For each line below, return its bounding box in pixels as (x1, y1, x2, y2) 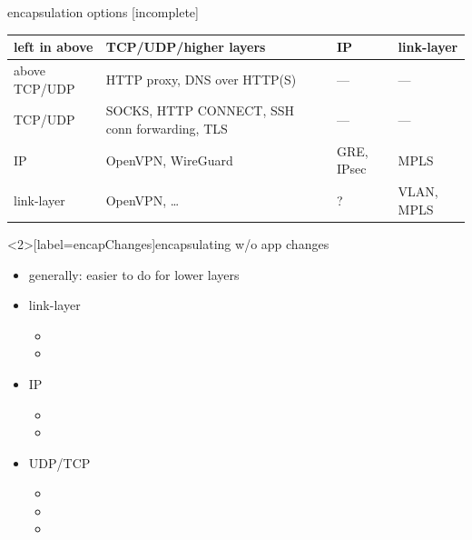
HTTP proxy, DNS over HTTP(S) (105, 69, 297, 88)
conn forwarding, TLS (105, 118, 228, 137)
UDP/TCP (28, 453, 91, 472)
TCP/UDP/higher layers (105, 37, 266, 56)
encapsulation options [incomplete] (7, 3, 199, 21)
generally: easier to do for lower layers (28, 265, 240, 284)
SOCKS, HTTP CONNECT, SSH (105, 101, 295, 120)
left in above (14, 37, 93, 56)
